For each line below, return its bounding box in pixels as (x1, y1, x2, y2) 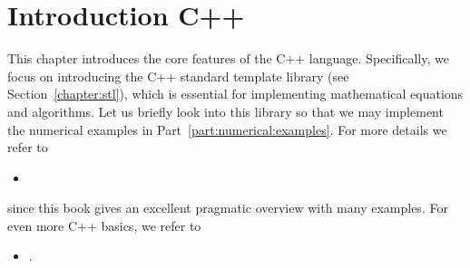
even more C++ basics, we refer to (7, 215, 201, 234)
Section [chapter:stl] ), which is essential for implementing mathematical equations (7, 84, 464, 103)
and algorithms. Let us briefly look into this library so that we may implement (7, 101, 444, 120)
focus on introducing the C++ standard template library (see (7, 66, 349, 85)
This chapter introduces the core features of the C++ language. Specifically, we (7, 49, 449, 68)
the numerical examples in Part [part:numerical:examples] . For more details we (7, 120, 447, 139)
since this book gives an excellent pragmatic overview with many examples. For (7, 198, 448, 217)
